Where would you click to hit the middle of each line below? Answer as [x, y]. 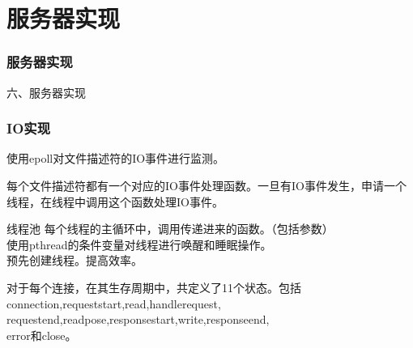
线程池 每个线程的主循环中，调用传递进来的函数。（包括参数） [170, 229]
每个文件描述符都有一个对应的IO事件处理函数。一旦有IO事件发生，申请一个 [206, 185]
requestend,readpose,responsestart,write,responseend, [138, 319]
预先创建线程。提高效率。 [75, 260]
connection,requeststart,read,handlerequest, [114, 303]
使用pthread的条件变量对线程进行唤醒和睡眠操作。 [139, 244]
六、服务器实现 [46, 92]
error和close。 [42, 335]
